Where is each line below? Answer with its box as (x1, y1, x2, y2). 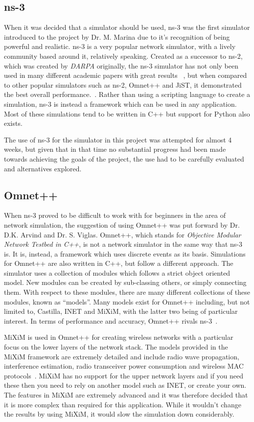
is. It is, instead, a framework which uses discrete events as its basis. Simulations (4, 248, 246, 258)
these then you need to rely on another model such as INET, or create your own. (4, 380, 247, 390)
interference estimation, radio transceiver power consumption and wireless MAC (4, 361, 244, 371)
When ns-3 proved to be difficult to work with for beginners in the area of (4, 210, 226, 220)
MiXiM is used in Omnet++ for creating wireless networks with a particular (4, 332, 233, 342)
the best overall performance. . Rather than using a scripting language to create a (4, 89, 251, 99)
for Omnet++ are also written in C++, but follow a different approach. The (4, 258, 233, 268)
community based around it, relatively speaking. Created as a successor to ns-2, (4, 50, 243, 61)
